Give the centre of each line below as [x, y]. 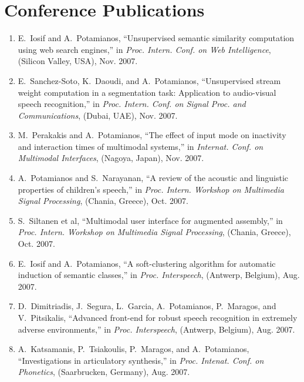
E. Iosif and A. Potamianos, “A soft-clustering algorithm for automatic [147, 263]
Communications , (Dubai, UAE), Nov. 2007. [98, 115]
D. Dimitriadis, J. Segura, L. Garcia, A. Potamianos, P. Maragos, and [147, 306]
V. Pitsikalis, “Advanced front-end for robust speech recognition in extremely [158, 317]
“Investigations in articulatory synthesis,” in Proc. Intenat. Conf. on [141, 360]
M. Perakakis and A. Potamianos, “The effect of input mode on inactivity [152, 135]
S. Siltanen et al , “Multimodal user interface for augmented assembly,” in [150, 220]
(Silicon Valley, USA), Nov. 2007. [78, 61]
